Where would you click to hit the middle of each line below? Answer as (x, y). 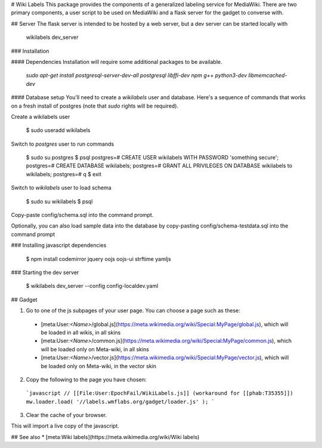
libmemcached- (268, 75)
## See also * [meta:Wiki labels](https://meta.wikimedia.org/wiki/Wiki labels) (105, 437)
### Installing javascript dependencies (59, 246)
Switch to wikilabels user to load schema (61, 188)
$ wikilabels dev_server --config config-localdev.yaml (92, 286)
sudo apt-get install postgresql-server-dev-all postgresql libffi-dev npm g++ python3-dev (137, 75)
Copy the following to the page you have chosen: (86, 379)
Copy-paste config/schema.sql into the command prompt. (82, 215)
